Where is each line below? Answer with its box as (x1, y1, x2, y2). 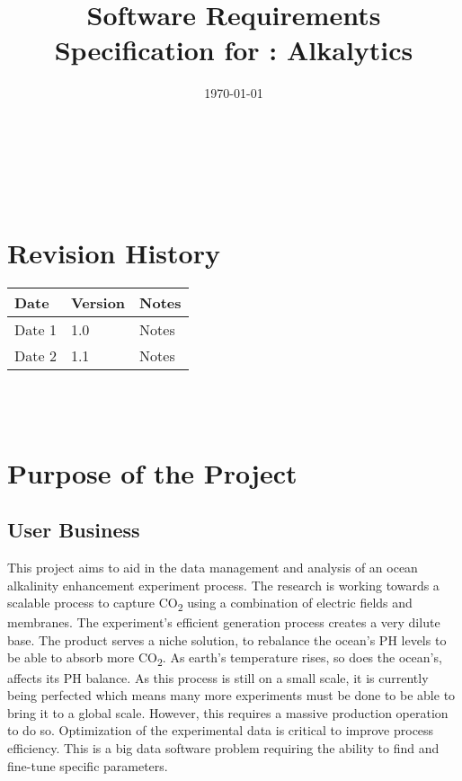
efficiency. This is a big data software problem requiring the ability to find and (7, 738, 440, 757)
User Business (7, 516, 140, 544)
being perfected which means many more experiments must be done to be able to (7, 686, 456, 705)
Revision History (7, 235, 220, 271)
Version (70, 292, 126, 314)
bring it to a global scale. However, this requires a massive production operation (7, 703, 449, 722)
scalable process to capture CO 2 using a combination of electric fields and (7, 593, 413, 614)
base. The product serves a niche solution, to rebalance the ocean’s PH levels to (7, 630, 447, 649)
